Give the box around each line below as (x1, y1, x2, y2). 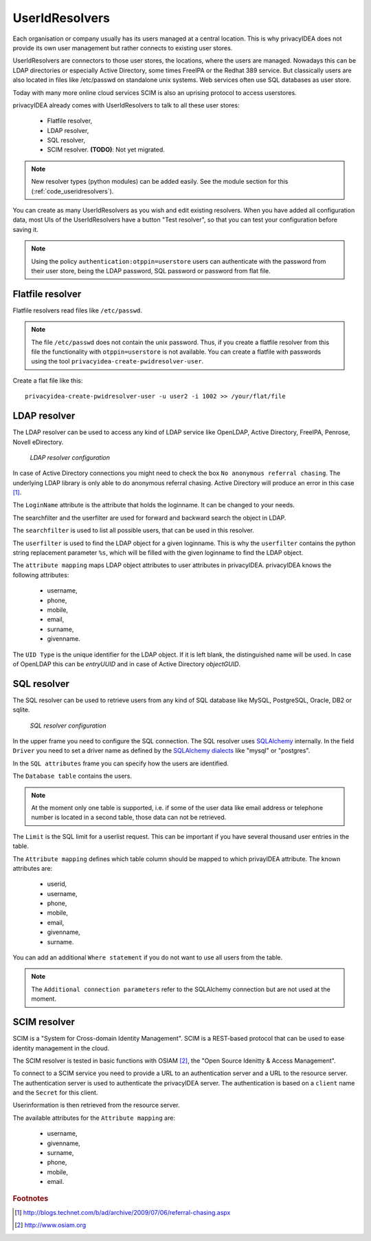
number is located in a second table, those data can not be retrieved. (31, 813, 227, 822)
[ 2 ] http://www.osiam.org (14, 1221, 87, 1229)
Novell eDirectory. (12, 438, 64, 446)
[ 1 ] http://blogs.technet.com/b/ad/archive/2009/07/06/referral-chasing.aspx (14, 1208, 231, 1216)
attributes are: (12, 864, 53, 872)
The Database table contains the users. (12, 772, 133, 781)
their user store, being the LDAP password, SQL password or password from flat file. (31, 266, 271, 275)
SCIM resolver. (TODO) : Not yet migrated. (47, 145, 165, 154)
